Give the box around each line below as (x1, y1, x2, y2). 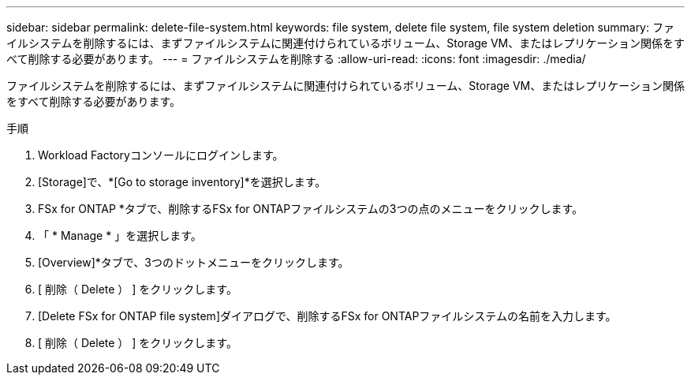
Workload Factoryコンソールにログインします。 (38, 148, 284, 162)
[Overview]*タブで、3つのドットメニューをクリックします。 (38, 256, 349, 269)
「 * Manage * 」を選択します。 (38, 229, 202, 242)
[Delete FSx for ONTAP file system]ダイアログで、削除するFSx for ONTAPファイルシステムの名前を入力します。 (38, 309, 617, 323)
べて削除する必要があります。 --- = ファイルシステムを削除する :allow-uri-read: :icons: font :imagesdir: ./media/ (6, 52, 586, 65)
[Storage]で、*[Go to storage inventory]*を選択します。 (38, 175, 327, 189)
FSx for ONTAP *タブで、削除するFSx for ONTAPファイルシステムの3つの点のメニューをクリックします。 (38, 202, 584, 215)
